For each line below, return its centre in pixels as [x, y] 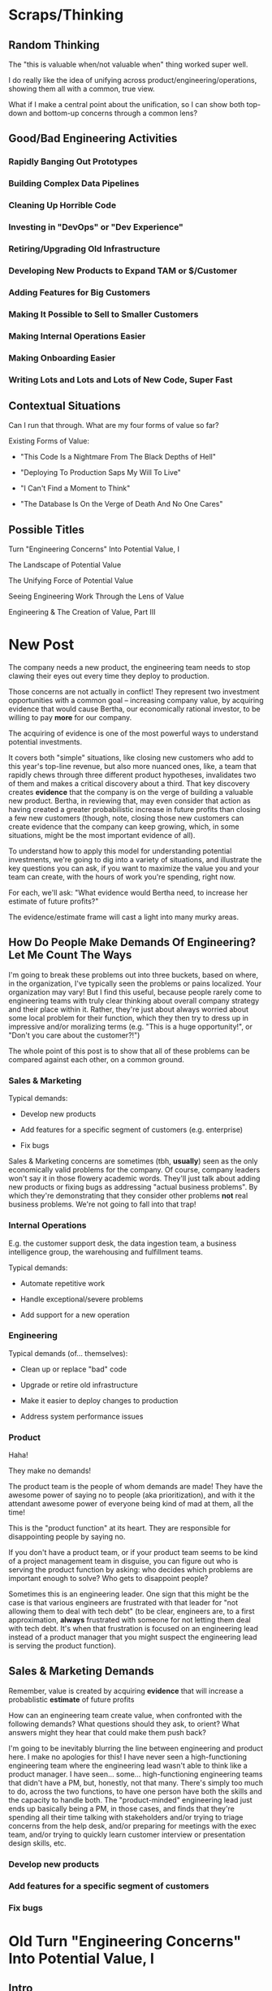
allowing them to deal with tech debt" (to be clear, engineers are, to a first [132, 1611]
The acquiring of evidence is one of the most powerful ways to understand [134, 733]
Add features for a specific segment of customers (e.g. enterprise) [132, 1129]
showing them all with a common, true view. [82, 89]
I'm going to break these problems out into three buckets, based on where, [134, 974]
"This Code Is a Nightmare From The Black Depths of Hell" [118, 457]
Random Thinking [54, 45]
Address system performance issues [82, 1416]
